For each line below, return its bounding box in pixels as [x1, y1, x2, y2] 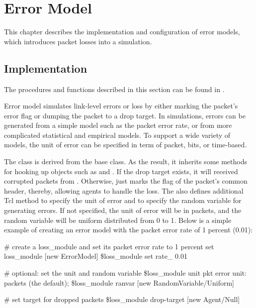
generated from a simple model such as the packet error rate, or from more [4, 120, 232, 130]
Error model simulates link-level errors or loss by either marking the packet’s [4, 101, 238, 111]
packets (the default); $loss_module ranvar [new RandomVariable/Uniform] [4, 277, 235, 288]
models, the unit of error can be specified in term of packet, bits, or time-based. [4, 139, 247, 150]
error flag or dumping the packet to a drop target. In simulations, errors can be [4, 110, 246, 120]
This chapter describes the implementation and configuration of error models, [4, 26, 240, 37]
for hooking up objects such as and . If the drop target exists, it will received [4, 166, 238, 176]
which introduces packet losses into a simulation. [4, 36, 152, 46]
